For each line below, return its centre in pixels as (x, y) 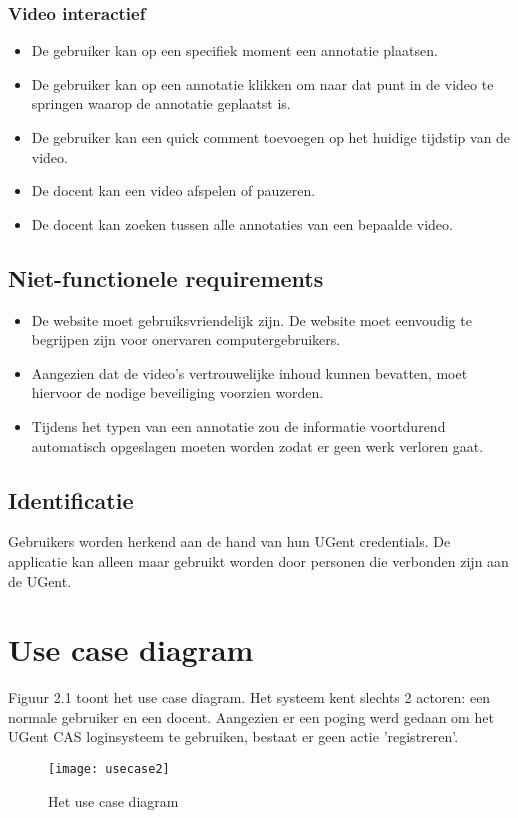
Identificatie (71, 499)
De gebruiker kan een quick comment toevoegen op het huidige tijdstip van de (271, 137)
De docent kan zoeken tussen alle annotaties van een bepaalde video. (242, 223)
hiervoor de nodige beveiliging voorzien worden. (177, 392)
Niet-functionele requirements (166, 277)
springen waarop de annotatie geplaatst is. (161, 103)
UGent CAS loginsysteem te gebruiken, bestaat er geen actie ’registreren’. (233, 736)
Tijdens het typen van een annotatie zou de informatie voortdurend (238, 425)
